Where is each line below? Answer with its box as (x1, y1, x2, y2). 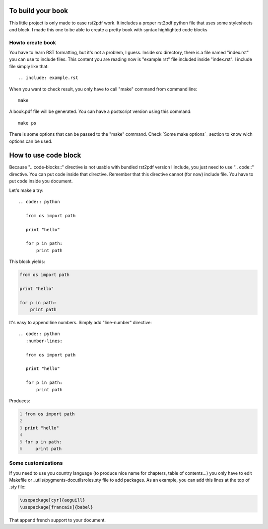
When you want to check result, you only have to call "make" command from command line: (9, 86, 198, 92)
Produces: (9, 398, 30, 404)
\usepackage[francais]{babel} (19, 504, 93, 510)
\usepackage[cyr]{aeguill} (19, 497, 85, 503)
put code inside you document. (9, 178, 73, 184)
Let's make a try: (9, 187, 44, 193)
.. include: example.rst (18, 75, 78, 81)
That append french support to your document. (9, 517, 106, 523)
